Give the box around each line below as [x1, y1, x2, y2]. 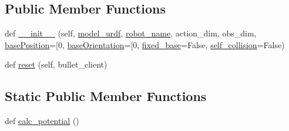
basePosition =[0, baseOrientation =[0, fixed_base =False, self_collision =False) [5, 38, 285, 51]
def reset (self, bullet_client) [5, 58, 107, 70]
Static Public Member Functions [5, 87, 207, 105]
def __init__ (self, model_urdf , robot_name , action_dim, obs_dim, [5, 27, 257, 39]
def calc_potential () [5, 115, 79, 127]
